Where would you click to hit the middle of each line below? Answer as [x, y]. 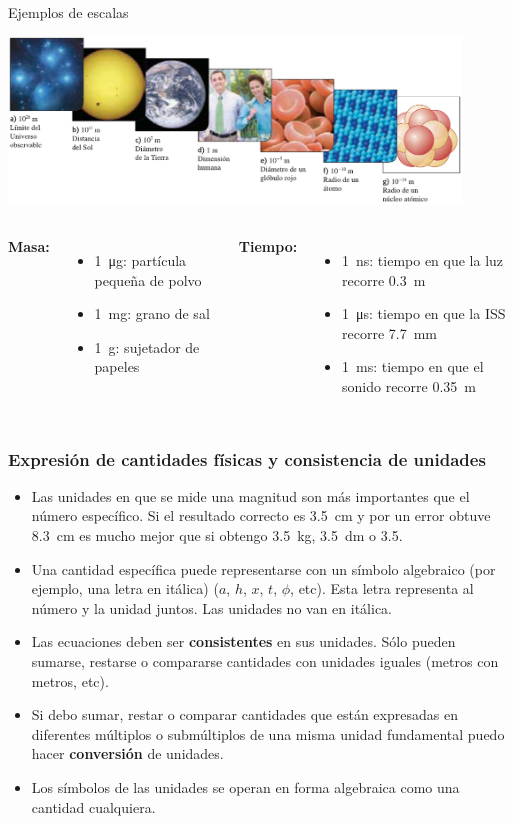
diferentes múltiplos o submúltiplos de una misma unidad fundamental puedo [268, 733]
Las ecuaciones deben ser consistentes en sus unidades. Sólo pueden [243, 641]
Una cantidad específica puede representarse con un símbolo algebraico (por [263, 568]
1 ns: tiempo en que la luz [423, 260]
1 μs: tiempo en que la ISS [424, 313]
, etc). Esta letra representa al [382, 588]
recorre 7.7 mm [389, 332]
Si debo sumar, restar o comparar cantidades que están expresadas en [244, 714]
